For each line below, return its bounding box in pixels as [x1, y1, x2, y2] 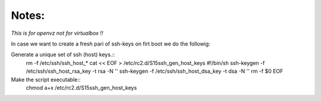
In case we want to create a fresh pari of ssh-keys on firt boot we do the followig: [11, 40, 210, 47]
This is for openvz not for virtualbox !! [11, 30, 103, 37]
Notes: [11, 9, 45, 22]
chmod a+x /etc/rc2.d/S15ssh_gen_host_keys [26, 84, 137, 91]
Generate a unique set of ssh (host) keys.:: [11, 51, 115, 58]
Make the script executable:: [11, 76, 81, 83]
